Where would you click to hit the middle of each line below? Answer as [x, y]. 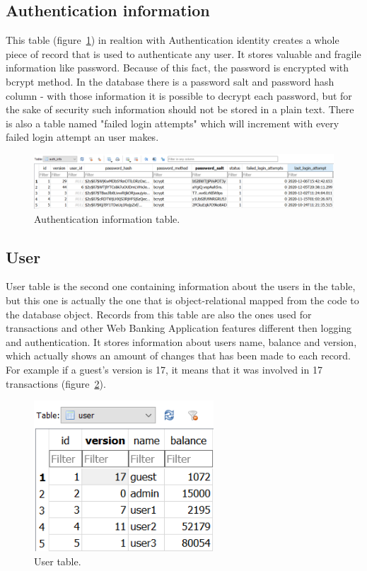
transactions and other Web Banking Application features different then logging [179, 328]
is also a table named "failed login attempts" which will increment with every [173, 123]
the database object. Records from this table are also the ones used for [159, 314]
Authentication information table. [107, 218]
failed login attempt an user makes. [82, 137]
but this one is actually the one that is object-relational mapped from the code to [182, 300]
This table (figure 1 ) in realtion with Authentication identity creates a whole [173, 40]
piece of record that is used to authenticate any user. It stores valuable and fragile [183, 53]
